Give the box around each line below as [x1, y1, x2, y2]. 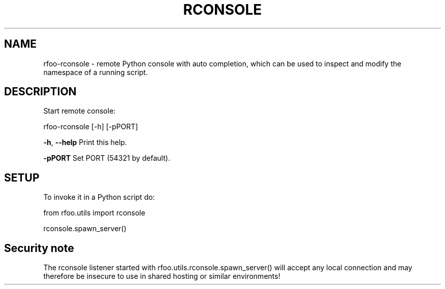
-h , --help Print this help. [43, 138, 127, 147]
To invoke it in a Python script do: [43, 193, 155, 202]
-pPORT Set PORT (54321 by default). [43, 154, 170, 163]
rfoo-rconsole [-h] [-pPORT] [43, 122, 138, 131]
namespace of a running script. [43, 67, 148, 77]
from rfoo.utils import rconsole [43, 208, 145, 218]
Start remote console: [43, 106, 116, 116]
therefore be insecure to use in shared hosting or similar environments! [43, 272, 280, 281]
